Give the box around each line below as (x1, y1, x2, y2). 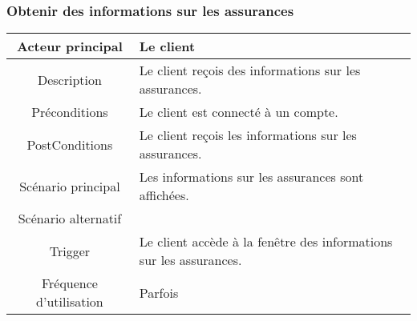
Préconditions (31, 102, 108, 122)
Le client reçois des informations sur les (139, 61, 361, 80)
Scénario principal (19, 176, 120, 195)
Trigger (49, 241, 91, 260)
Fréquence (41, 274, 98, 293)
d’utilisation (36, 292, 103, 311)
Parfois (139, 283, 179, 302)
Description (37, 70, 102, 89)
